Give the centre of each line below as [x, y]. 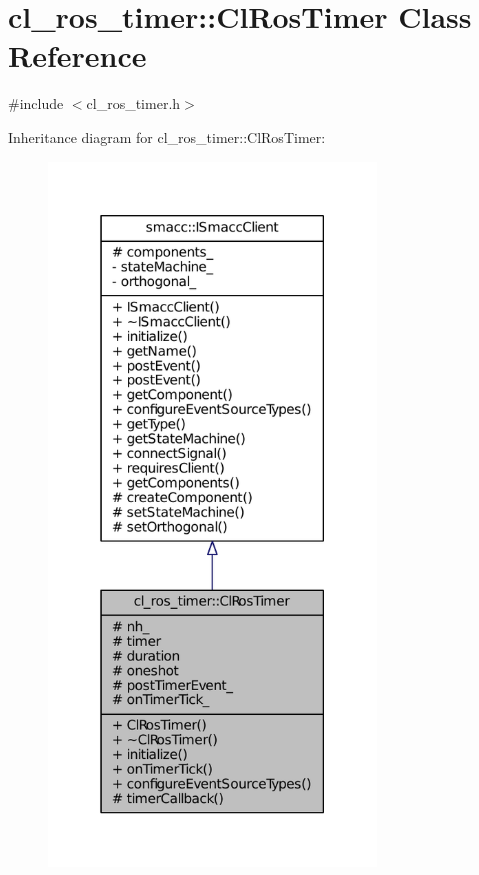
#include [36, 103]
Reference [77, 55]
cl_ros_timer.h [133, 103]
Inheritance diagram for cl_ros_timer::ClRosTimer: [167, 136]
